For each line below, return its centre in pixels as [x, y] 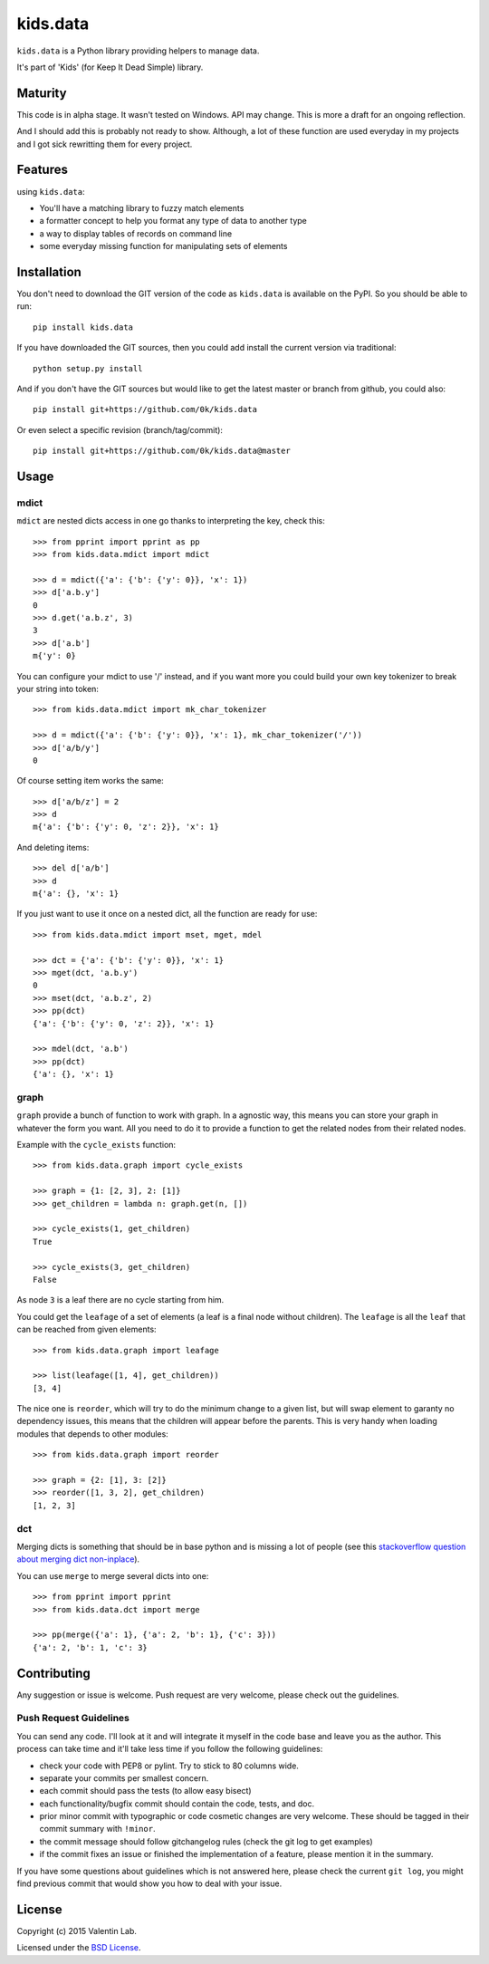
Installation [49, 272]
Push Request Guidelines [73, 1718]
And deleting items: [53, 847]
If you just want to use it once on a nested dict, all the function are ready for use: [167, 914]
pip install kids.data [83, 327]
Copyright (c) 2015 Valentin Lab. [77, 1930]
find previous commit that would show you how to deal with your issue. [149, 1883]
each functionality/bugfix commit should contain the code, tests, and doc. [177, 1804]
